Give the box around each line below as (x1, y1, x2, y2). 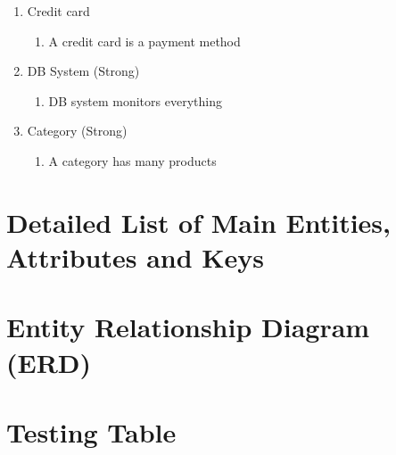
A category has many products (48, 151, 217, 170)
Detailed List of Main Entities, (6, 203, 392, 240)
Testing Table (6, 413, 177, 450)
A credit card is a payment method (48, 31, 241, 50)
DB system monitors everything (48, 91, 222, 110)
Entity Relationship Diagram (6, 309, 370, 345)
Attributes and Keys (6, 238, 265, 275)
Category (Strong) (27, 121, 128, 140)
